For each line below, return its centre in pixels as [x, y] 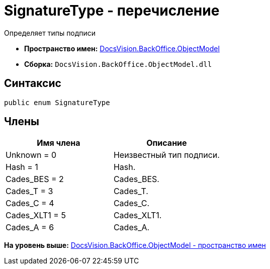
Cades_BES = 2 [35, 179]
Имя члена [59, 143]
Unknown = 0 [31, 155]
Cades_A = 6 [30, 228]
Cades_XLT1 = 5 [36, 215]
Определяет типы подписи [50, 33]
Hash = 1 [22, 167]
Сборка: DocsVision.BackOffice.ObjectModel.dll [118, 64]
